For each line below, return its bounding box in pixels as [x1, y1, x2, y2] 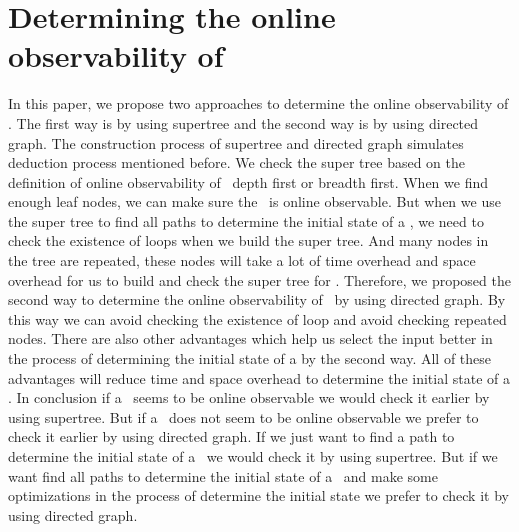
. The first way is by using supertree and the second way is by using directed [8, 112, 479, 133]
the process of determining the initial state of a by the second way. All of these [8, 348, 492, 369]
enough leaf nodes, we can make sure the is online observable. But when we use [8, 191, 501, 212]
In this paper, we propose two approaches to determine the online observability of [8, 93, 509, 114]
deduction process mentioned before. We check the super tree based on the [8, 152, 465, 173]
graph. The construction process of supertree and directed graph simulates [8, 132, 464, 153]
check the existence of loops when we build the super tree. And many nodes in [8, 230, 489, 251]
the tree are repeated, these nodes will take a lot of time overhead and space [8, 250, 476, 271]
